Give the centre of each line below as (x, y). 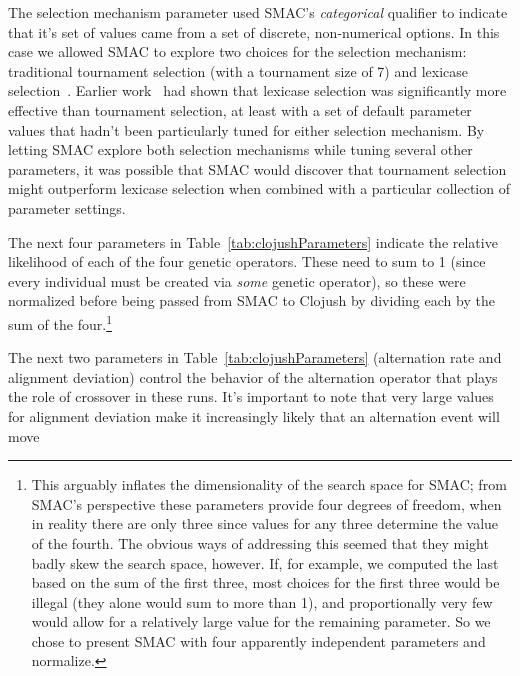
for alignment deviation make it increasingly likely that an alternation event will (254, 415)
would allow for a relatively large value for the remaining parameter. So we (261, 621)
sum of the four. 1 (60, 322)
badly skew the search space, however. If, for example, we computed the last (265, 562)
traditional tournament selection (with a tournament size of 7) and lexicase (238, 70)
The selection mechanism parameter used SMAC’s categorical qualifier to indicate (258, 12)
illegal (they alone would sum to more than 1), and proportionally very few (262, 601)
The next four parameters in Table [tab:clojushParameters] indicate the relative (253, 241)
